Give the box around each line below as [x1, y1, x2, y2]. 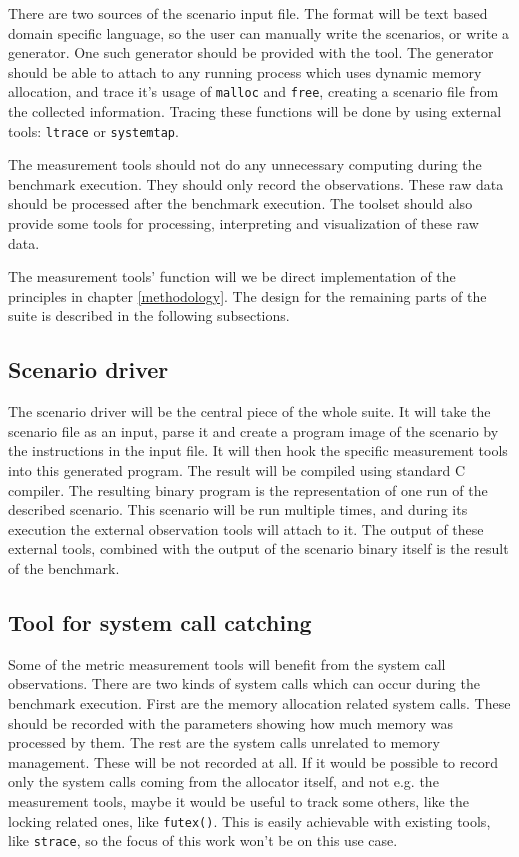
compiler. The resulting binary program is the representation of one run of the [8, 479, 488, 500]
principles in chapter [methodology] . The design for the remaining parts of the [8, 285, 487, 306]
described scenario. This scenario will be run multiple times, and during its [8, 499, 468, 520]
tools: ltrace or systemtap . [8, 120, 179, 141]
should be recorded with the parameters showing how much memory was [8, 712, 453, 733]
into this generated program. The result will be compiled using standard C [8, 460, 466, 481]
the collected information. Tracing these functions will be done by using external [8, 101, 502, 122]
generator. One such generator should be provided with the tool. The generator [8, 42, 494, 63]
